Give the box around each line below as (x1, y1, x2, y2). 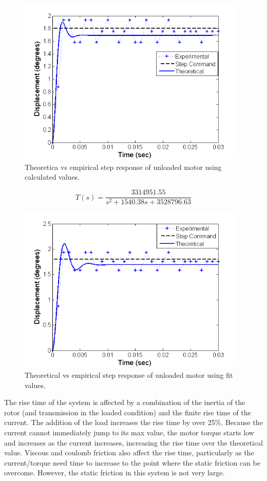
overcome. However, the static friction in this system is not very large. (4, 467, 225, 478)
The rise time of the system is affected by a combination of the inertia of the (4, 397, 245, 408)
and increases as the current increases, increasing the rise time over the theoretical (4, 437, 263, 448)
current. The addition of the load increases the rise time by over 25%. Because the (4, 417, 263, 428)
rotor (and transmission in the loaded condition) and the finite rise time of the (4, 407, 251, 417)
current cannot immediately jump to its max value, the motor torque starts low (4, 427, 254, 437)
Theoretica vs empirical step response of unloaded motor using (25, 161, 222, 172)
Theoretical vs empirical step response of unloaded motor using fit (25, 369, 233, 380)
